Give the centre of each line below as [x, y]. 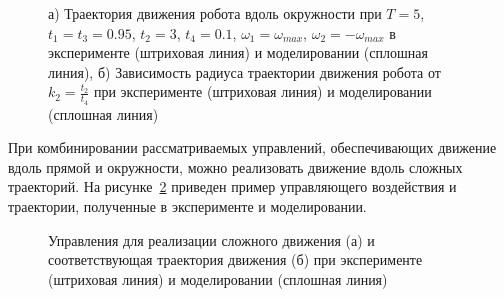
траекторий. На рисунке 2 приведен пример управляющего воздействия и [232, 186]
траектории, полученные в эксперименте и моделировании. [187, 205]
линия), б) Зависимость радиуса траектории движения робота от [244, 71]
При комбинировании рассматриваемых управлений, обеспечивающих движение [252, 147]
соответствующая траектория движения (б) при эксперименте [235, 259]
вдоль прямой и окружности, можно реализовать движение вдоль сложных [235, 166]
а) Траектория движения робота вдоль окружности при [215, 13]
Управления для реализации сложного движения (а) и [211, 239]
